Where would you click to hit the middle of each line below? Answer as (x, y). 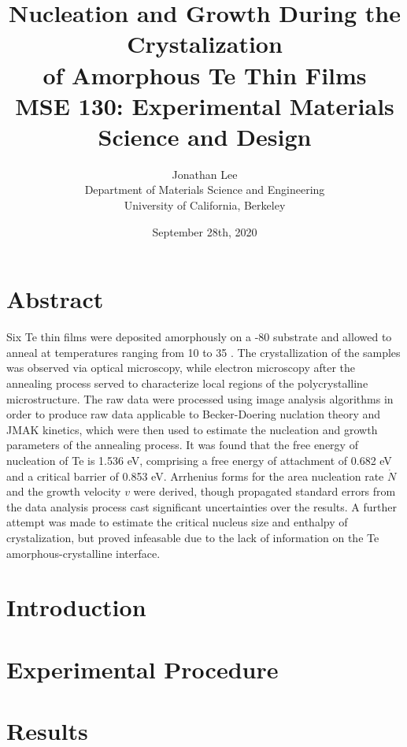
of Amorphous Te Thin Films (205, 74)
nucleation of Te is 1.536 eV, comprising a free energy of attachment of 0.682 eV (199, 460)
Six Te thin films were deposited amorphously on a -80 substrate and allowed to (199, 337)
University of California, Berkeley (205, 205)
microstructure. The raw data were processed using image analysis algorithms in (200, 398)
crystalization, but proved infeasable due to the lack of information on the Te (193, 537)
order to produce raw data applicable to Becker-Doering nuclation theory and (194, 414)
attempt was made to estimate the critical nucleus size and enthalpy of (177, 522)
